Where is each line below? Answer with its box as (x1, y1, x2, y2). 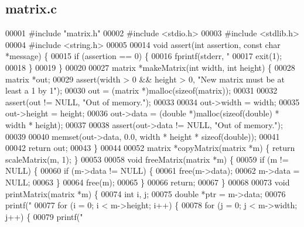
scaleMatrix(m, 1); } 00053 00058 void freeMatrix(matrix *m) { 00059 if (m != (5, 153, 289, 165)
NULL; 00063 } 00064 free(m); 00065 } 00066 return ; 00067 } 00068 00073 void (5, 176, 290, 188)
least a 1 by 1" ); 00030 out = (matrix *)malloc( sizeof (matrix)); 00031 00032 (5, 84, 278, 97)
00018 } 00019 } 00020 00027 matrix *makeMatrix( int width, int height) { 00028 (5, 61, 295, 73)
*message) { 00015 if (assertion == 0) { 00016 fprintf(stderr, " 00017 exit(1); (5, 50, 282, 62)
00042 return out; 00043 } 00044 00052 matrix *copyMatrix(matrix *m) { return (5, 142, 295, 154)
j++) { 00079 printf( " (5, 210, 83, 222)
